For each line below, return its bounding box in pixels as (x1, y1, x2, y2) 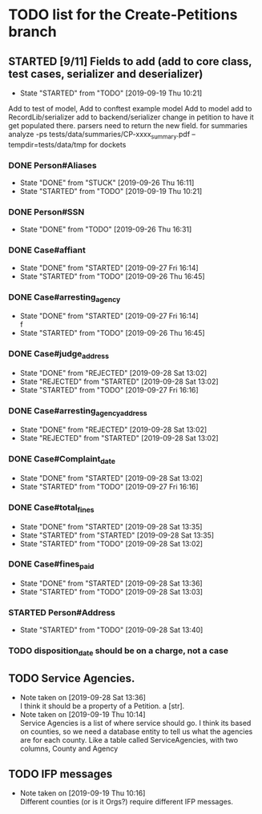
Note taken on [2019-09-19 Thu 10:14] (19, 710, 146, 719)
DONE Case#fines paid (8, 558, 95, 571)
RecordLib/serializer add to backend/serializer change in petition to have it (8, 112, 254, 122)
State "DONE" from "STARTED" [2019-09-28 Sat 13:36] (19, 578, 203, 588)
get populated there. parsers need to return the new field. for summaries (8, 121, 248, 130)
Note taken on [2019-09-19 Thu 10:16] (19, 788, 146, 798)
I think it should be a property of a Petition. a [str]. (19, 701, 185, 711)
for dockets (88, 139, 127, 149)
